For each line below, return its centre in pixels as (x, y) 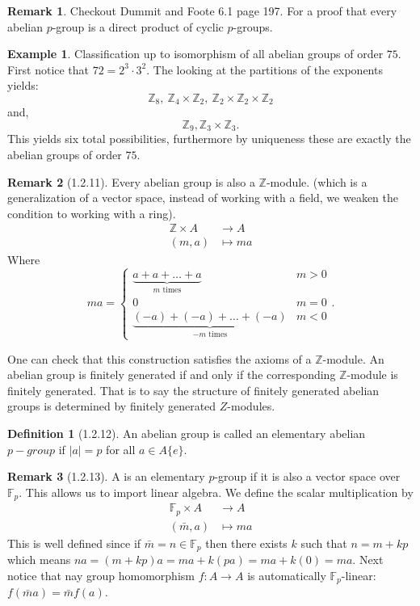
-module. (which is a (317, 181)
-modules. (251, 406)
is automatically (287, 575)
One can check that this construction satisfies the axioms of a (160, 358)
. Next (368, 560)
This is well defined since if (74, 543)
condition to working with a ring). (92, 213)
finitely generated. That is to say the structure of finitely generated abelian (193, 390)
